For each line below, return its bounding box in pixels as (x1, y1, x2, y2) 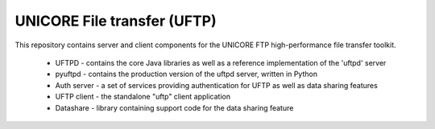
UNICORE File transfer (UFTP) (14, 12, 217, 30)
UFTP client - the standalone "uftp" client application (55, 92, 231, 102)
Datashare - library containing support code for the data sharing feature (55, 103, 294, 112)
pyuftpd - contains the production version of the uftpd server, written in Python (55, 69, 318, 79)
